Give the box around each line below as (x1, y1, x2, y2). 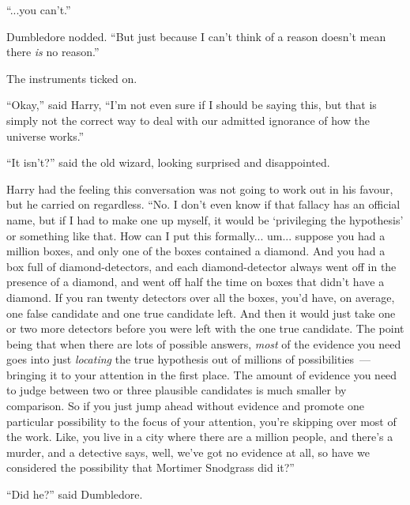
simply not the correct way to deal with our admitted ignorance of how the (6, 111, 370, 128)
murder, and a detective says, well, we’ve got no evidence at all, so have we (6, 443, 370, 460)
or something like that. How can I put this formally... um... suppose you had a (6, 227, 386, 243)
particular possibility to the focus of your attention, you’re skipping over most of (6, 413, 397, 429)
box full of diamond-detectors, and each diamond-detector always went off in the (6, 258, 397, 274)
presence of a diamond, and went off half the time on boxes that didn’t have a (6, 273, 385, 290)
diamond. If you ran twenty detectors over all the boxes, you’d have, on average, (6, 288, 395, 305)
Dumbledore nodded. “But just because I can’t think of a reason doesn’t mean (6, 28, 386, 44)
